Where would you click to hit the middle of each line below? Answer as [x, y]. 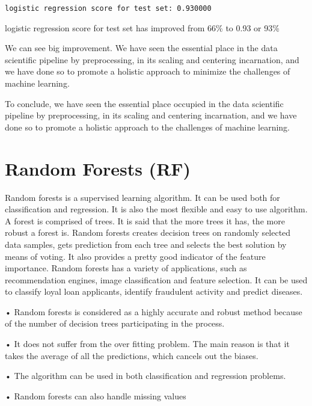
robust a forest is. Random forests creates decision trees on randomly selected [148, 232]
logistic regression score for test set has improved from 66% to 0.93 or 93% [142, 27]
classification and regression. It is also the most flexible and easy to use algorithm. [156, 209]
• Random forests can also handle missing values [96, 395]
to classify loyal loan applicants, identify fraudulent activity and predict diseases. [154, 291]
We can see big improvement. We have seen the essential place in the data [141, 48]
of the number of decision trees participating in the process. [115, 323]
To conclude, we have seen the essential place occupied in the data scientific [144, 103]
